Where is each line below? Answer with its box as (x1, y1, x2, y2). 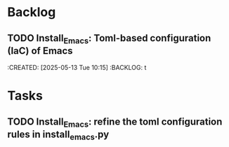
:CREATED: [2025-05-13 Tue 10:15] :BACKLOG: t (7, 64, 147, 72)
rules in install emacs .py (7, 128, 110, 142)
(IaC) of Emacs (7, 45, 73, 57)
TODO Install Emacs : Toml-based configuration (7, 32, 211, 45)
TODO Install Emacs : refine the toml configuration (7, 115, 223, 129)
